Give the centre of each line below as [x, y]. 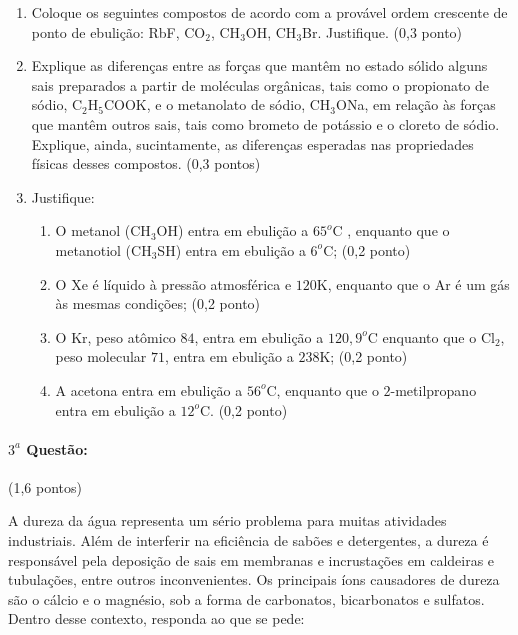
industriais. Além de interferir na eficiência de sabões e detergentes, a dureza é [248, 540]
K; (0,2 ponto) [363, 356]
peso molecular [101, 356]
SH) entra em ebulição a [231, 249]
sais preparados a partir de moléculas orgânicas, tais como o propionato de [260, 84]
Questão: [57, 448]
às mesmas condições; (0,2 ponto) [158, 303]
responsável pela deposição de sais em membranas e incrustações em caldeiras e [251, 559]
